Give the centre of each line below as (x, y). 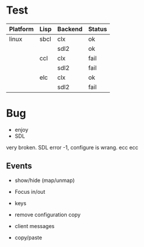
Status (98, 29)
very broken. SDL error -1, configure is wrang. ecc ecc (72, 147)
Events (19, 166)
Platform (22, 29)
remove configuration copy (48, 214)
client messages (35, 226)
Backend (70, 29)
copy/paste (28, 238)
